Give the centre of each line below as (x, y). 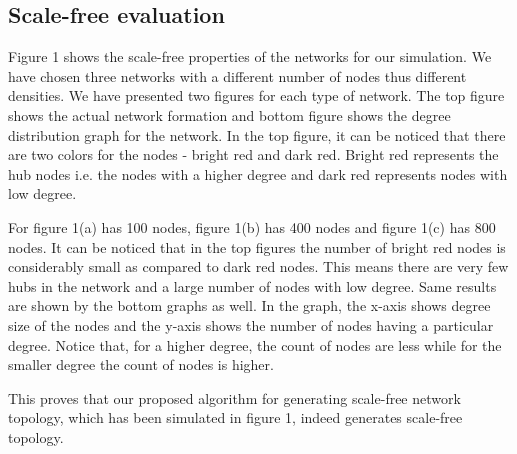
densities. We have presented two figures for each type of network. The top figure (256, 95)
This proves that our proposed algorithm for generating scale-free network (234, 397)
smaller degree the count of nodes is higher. (141, 364)
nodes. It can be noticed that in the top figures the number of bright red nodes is (257, 246)
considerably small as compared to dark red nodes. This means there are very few (258, 266)
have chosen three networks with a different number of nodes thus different (237, 75)
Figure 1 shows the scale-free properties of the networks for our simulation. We (250, 56)
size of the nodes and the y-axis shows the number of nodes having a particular (251, 324)
